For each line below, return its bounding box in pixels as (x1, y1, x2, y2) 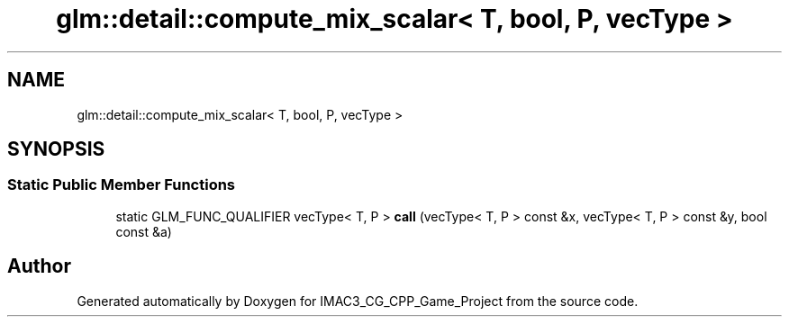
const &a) (115, 223, 172, 239)
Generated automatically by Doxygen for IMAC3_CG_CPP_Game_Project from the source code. (77, 292, 639, 309)
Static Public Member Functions (7, 175, 236, 194)
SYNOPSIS (7, 138, 105, 161)
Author (7, 255, 71, 278)
